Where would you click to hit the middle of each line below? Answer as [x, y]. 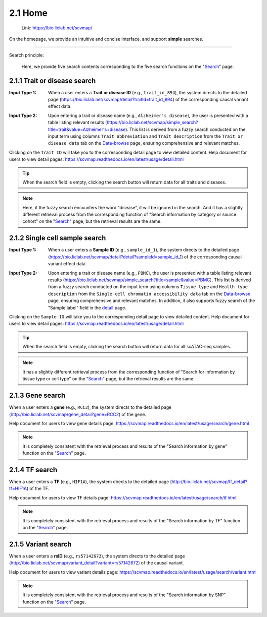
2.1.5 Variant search [40, 544]
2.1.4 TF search [33, 469]
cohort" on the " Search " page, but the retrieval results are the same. [92, 221]
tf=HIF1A [18, 489]
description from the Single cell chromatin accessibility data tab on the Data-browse [149, 294]
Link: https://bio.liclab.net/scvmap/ [57, 28]
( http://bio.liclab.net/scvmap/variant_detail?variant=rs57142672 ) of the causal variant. [97, 563]
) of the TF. [38, 489]
